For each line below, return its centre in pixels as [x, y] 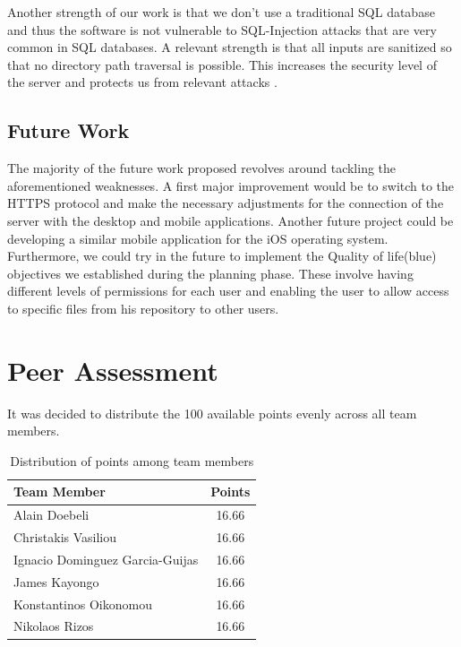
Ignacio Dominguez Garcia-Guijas [106, 559]
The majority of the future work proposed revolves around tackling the [202, 168]
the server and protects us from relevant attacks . [142, 82]
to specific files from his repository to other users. [143, 308]
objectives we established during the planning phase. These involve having [210, 273]
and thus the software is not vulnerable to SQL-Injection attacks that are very [222, 29]
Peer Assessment [113, 370]
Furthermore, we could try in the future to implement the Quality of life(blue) [222, 256]
